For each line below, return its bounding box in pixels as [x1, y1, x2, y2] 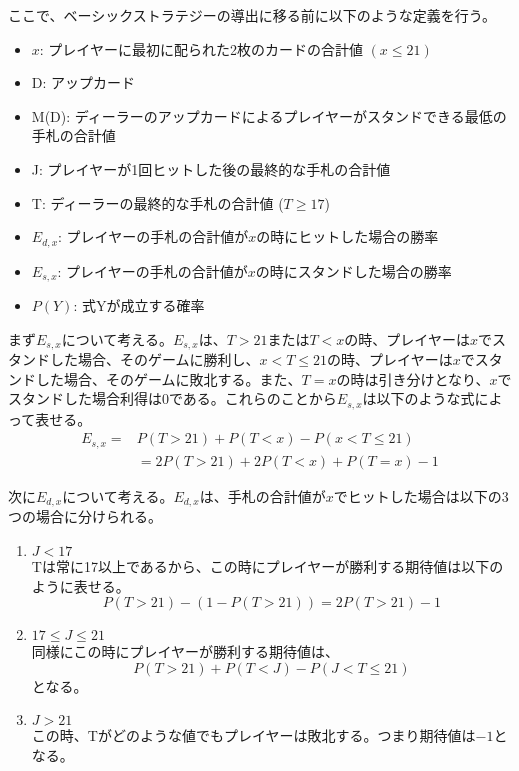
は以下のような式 [362, 388, 475, 409]
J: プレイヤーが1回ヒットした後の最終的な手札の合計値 [31, 158, 391, 179]
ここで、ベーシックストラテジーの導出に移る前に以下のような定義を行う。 [8, 5, 496, 25]
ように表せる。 [31, 575, 130, 596]
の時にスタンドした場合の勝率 [255, 260, 452, 281]
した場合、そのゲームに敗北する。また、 [35, 368, 302, 389]
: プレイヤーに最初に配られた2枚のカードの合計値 [39, 38, 363, 59]
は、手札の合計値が [199, 485, 326, 506]
